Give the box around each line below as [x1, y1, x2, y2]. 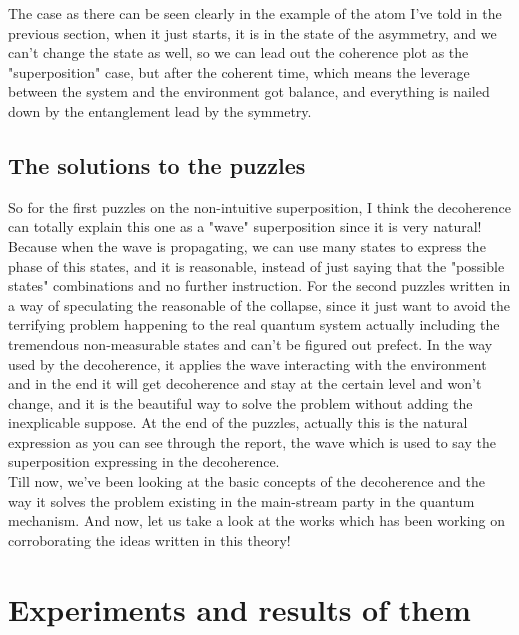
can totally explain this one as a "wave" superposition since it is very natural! [8, 216, 482, 237]
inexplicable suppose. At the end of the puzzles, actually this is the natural [8, 412, 468, 433]
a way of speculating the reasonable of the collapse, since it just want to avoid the [8, 294, 511, 315]
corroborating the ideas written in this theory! [8, 529, 291, 550]
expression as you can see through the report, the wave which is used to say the [8, 431, 496, 452]
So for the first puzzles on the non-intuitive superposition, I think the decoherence [8, 196, 511, 217]
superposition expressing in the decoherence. [8, 451, 280, 472]
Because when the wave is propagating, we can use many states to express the [8, 235, 486, 256]
